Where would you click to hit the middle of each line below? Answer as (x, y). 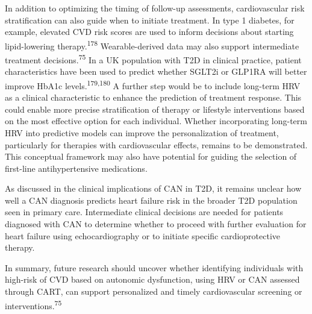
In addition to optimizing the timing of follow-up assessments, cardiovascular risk (155, 8)
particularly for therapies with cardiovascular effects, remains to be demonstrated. (156, 144)
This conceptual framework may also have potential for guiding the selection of (151, 156)
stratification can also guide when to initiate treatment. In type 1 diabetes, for (150, 20)
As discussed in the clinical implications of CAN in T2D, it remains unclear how (153, 188)
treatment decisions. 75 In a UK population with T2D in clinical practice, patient (153, 59)
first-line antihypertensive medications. (76, 168)
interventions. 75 (33, 304)
